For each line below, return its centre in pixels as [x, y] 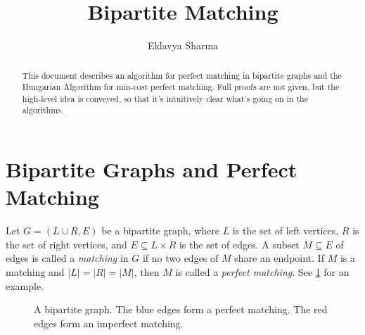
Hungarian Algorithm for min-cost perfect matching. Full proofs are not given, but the [181, 87]
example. [25, 285]
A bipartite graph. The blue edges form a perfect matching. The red [181, 309]
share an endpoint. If [279, 258]
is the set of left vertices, [286, 230]
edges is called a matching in [67, 258]
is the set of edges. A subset [239, 244]
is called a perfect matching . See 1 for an [262, 272]
